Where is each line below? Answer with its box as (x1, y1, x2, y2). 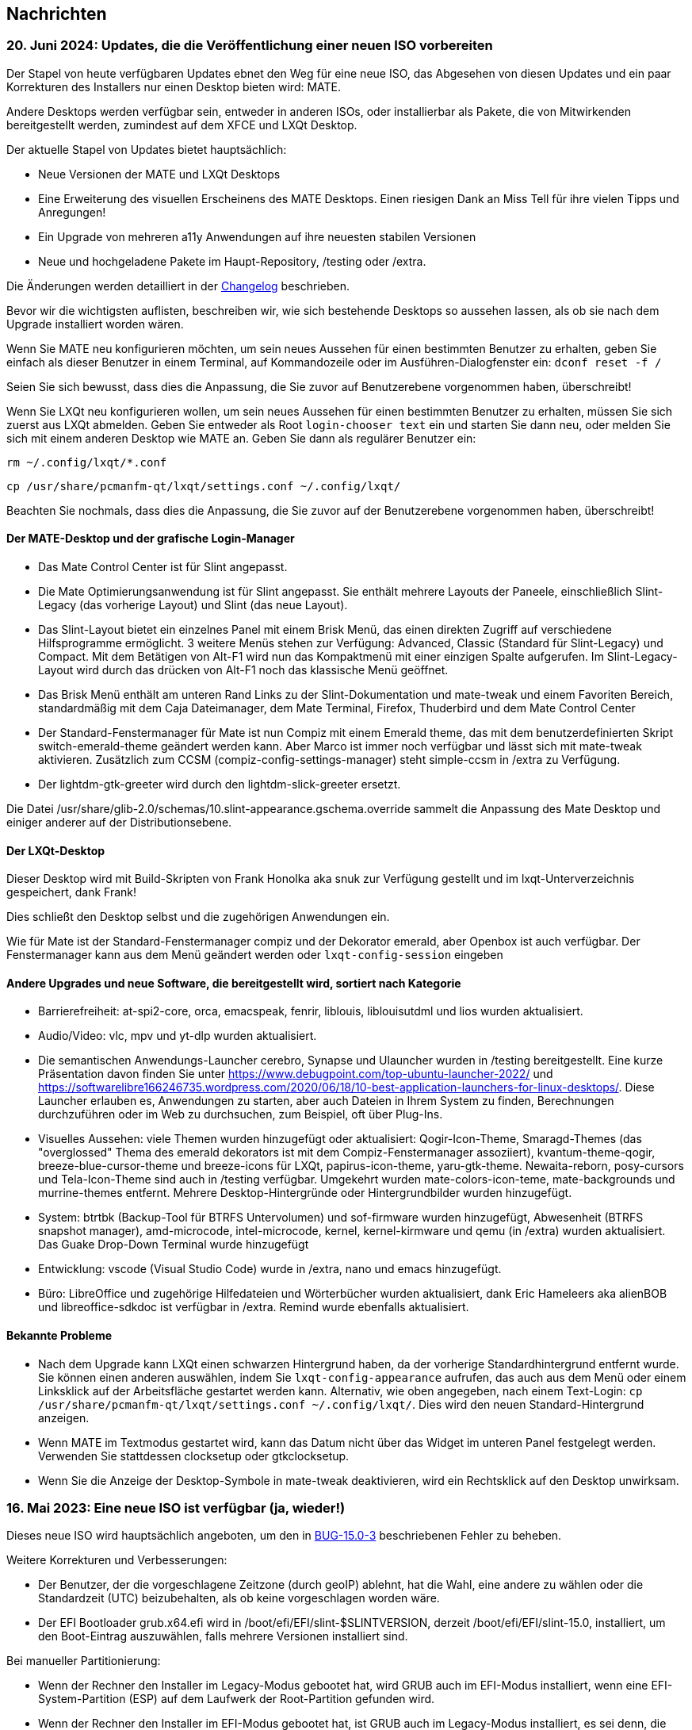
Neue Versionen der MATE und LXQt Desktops (38, 167, 281, 181)
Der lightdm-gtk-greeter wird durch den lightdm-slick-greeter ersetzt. (38, 777, 401, 792)
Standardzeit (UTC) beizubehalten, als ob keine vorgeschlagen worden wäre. (38, 1591, 440, 1605)
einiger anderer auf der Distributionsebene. (6, 815, 232, 830)
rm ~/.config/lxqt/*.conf (6, 455, 167, 469)
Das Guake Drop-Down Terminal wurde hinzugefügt (38, 1237, 309, 1252)
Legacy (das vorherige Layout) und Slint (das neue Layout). (38, 598, 348, 612)
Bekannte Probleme (6, 1329, 113, 1343)
